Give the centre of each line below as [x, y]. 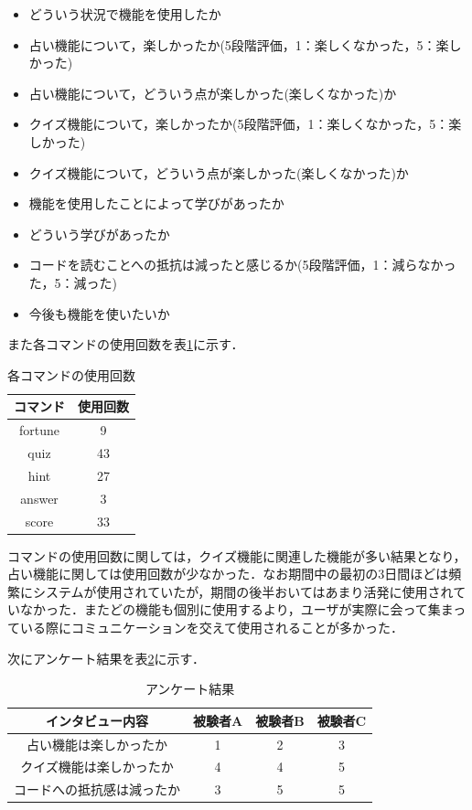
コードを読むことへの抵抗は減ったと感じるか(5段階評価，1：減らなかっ [242, 265]
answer [39, 498]
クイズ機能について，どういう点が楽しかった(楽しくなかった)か [219, 172]
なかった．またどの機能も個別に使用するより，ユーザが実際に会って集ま [236, 609]
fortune [39, 430]
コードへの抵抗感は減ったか [97, 789]
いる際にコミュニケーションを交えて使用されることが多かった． [212, 627]
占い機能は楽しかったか [97, 744]
